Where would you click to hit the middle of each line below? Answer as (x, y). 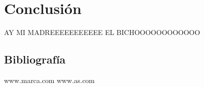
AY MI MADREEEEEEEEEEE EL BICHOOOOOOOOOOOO (102, 32)
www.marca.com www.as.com (49, 80)
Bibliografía (35, 59)
